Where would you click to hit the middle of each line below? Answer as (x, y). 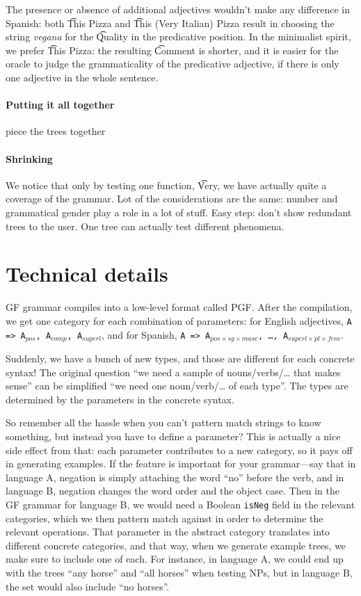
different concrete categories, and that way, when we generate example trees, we (176, 545)
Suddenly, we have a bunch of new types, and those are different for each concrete (180, 358)
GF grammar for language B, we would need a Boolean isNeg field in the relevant (180, 504)
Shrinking (29, 158)
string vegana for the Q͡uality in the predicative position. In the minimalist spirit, (178, 37)
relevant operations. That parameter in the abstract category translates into (168, 532)
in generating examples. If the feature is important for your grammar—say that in (181, 464)
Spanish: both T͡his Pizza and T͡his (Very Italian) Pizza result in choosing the (170, 23)
